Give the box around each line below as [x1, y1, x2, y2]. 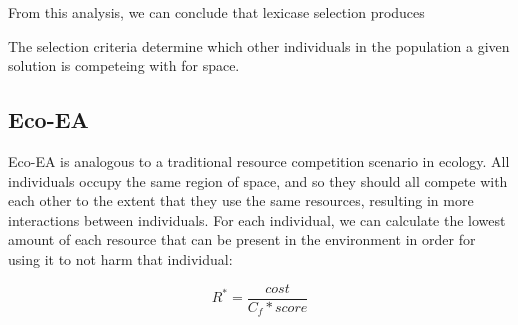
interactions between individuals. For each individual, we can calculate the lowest [8, 209, 506, 230]
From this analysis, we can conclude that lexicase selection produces [8, 2, 425, 22]
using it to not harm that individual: [8, 248, 233, 269]
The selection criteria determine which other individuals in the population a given [8, 35, 510, 56]
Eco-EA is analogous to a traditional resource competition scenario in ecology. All [8, 150, 510, 171]
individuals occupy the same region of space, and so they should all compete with [8, 170, 508, 191]
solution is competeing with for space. [8, 55, 240, 76]
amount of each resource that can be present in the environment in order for [8, 229, 476, 250]
